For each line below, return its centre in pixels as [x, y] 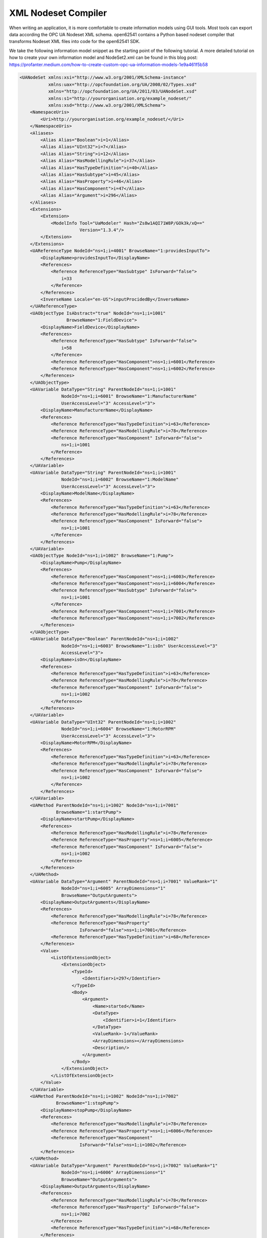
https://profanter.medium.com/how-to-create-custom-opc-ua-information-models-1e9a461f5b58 [109, 64]
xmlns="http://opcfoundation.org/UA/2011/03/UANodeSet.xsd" [123, 91]
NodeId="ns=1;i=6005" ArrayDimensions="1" [113, 888]
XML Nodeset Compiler [58, 13]
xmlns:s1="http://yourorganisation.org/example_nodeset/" [120, 98]
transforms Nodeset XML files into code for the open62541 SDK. [75, 42]
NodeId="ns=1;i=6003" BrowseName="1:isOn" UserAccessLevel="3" [139, 646]
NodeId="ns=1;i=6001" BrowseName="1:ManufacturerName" [129, 396]
